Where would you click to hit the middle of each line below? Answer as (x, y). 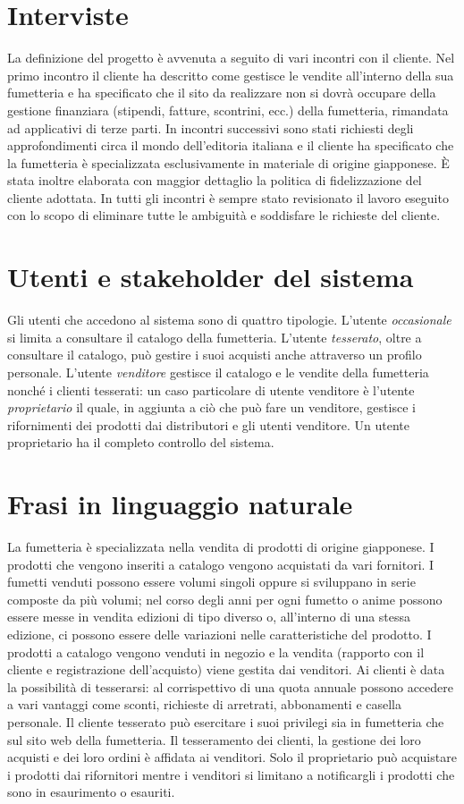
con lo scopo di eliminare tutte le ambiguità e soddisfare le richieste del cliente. (224, 215)
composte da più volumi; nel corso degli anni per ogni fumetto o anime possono (225, 599)
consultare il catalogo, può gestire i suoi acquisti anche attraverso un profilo (215, 355)
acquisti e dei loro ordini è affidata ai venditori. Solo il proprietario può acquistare (232, 757)
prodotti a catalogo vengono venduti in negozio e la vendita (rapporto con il (216, 652)
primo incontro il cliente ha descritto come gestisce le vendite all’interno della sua (231, 75)
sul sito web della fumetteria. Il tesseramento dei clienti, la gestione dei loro (214, 739)
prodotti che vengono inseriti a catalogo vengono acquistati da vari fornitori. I (221, 564)
